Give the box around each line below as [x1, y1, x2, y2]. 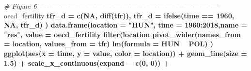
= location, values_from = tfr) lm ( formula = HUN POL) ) [4, 39, 214, 49]
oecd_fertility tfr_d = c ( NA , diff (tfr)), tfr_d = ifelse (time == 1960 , [4, 10, 235, 20]
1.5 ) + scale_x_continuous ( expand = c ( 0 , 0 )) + [4, 57, 170, 68]
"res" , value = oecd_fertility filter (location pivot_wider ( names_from [4, 29, 241, 39]
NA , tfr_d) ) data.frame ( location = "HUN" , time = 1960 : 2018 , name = [4, 20, 247, 30]
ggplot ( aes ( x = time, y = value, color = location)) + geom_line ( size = [4, 48, 247, 58]
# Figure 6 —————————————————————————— [4, 1, 220, 11]
